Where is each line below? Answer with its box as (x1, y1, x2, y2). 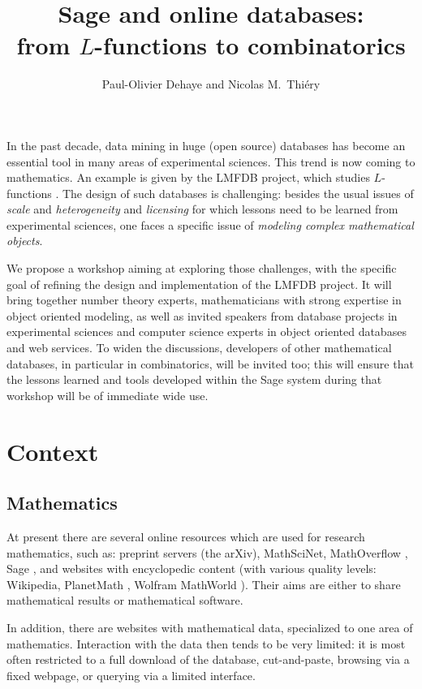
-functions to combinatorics (94, 28, 406, 62)
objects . (6, 232, 43, 249)
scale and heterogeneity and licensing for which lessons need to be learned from (6, 200, 398, 217)
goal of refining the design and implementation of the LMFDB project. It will (6, 275, 392, 292)
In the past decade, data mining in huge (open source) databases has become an (6, 136, 406, 153)
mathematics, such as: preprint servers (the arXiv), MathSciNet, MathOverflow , (6, 544, 408, 561)
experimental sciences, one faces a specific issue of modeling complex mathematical (6, 216, 414, 233)
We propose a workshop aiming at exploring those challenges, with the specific (6, 260, 397, 277)
